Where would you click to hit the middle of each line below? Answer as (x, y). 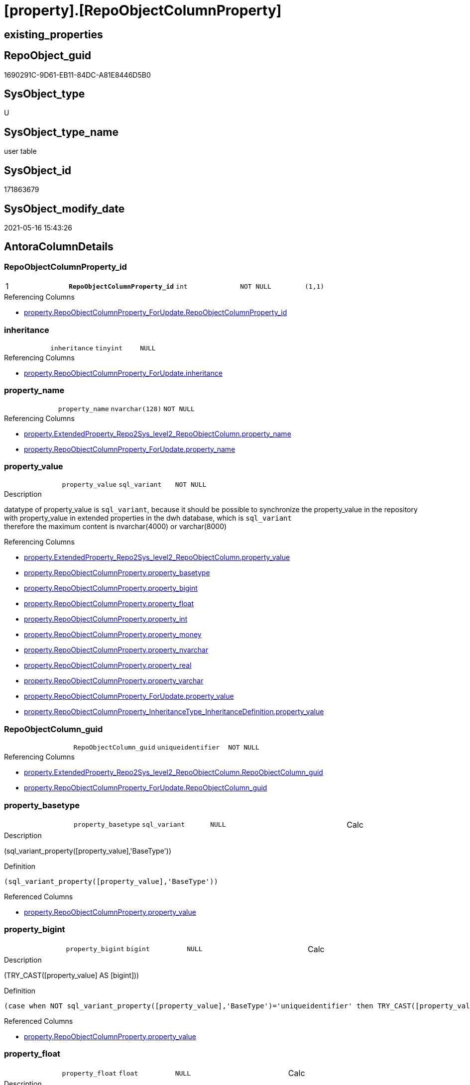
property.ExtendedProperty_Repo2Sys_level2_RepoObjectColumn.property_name (158, 434)
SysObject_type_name (61, 132)
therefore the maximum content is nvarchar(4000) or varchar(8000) (116, 527)
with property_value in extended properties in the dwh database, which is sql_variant (148, 518)
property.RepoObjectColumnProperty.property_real (108, 665)
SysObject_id (38, 170)
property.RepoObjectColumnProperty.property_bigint (111, 588)
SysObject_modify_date (64, 209)
